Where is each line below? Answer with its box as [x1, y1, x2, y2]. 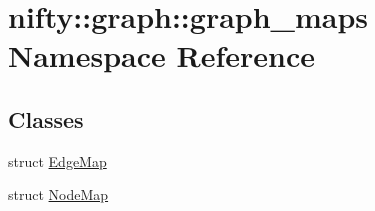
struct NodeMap [8, 184, 109, 205]
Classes [8, 103, 84, 134]
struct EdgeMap [8, 150, 107, 171]
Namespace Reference [8, 35, 315, 76]
